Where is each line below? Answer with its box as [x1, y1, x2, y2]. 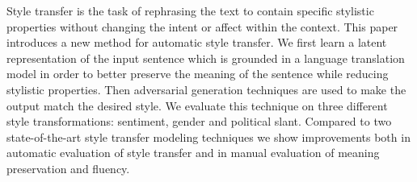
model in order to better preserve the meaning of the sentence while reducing [6, 65, 389, 82]
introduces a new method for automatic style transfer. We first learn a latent [6, 34, 387, 51]
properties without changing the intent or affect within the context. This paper [6, 18, 398, 35]
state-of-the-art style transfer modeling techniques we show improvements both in [6, 128, 411, 145]
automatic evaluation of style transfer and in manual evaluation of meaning [6, 144, 380, 161]
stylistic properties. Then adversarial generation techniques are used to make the [6, 81, 406, 97]
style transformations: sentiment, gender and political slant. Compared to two [6, 113, 392, 130]
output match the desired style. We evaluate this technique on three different [6, 97, 388, 114]
